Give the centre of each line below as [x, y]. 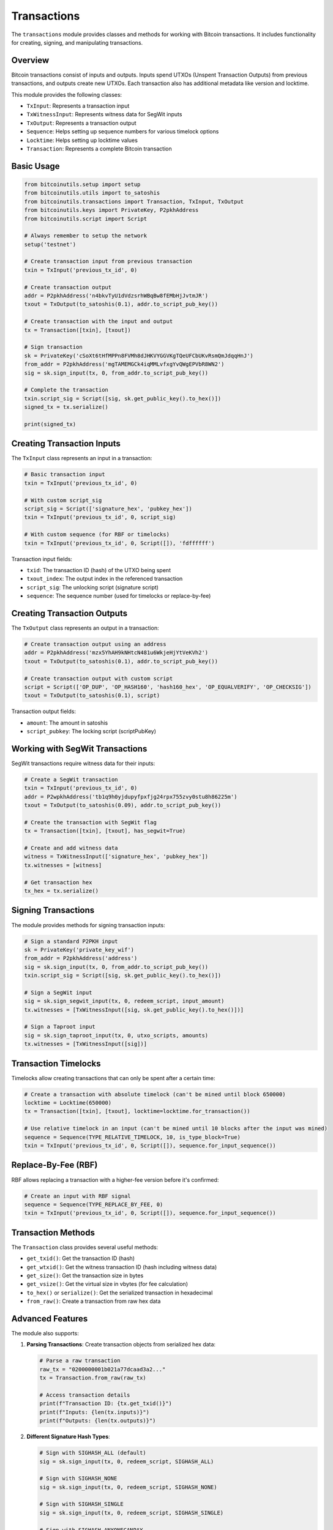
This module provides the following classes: [67, 94]
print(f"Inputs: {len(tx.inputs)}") [95, 1412]
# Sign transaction [53, 347]
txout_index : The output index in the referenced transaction [105, 579]
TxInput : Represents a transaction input [78, 106]
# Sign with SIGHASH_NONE [78, 1479]
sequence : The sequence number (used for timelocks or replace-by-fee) [119, 596]
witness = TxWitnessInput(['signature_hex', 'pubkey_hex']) [116, 856]
